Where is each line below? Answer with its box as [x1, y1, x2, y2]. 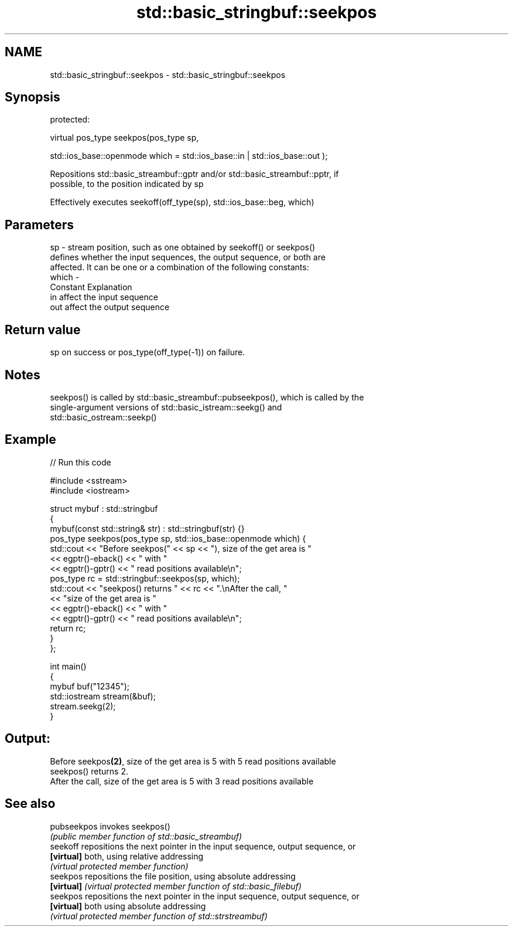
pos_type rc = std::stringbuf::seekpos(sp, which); [50, 573, 240, 583]
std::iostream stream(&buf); [50, 691, 156, 701]
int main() [50, 661, 87, 671]
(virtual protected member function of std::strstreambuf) [50, 910, 268, 921]
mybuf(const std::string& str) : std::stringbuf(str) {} [50, 523, 245, 534]
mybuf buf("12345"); [50, 681, 130, 691]
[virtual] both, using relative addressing [50, 851, 204, 861]
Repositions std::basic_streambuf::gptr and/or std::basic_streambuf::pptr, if [50, 169, 339, 179]
